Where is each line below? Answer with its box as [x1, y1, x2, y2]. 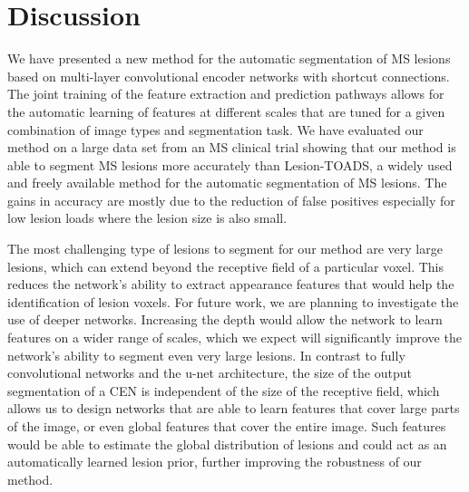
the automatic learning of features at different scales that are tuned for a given [7, 101, 445, 121]
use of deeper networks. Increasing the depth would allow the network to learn [7, 310, 443, 329]
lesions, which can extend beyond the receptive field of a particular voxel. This [7, 256, 445, 275]
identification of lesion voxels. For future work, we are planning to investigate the [7, 292, 459, 311]
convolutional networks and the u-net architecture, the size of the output [7, 363, 412, 382]
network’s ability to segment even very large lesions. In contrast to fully [7, 345, 405, 364]
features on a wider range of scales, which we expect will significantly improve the [7, 328, 462, 347]
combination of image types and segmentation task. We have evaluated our [7, 120, 424, 139]
